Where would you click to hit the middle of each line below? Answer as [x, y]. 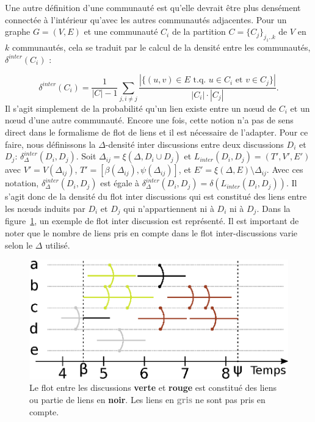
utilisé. [58, 245]
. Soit [86, 156]
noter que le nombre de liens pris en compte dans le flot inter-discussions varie [151, 232]
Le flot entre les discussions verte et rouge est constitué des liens [153, 387]
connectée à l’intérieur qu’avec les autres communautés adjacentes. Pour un [146, 19]
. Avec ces [285, 169]
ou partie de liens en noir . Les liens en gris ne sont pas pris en [147, 400]
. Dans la [273, 208]
